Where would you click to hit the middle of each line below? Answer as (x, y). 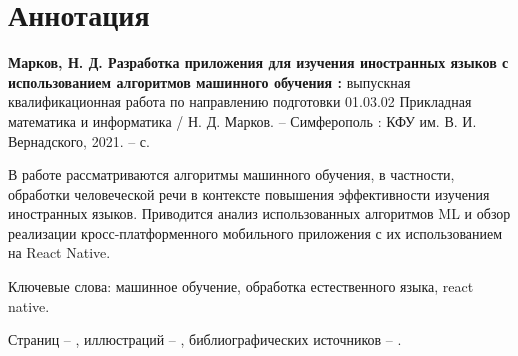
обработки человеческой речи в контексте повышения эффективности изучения (249, 193)
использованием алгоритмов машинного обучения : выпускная (209, 81)
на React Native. (59, 252)
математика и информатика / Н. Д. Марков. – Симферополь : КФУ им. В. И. (242, 120)
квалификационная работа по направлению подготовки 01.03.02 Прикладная (240, 101)
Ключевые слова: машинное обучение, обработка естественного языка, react (241, 286)
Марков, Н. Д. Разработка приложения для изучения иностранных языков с (258, 62)
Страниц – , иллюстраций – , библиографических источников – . (205, 339)
